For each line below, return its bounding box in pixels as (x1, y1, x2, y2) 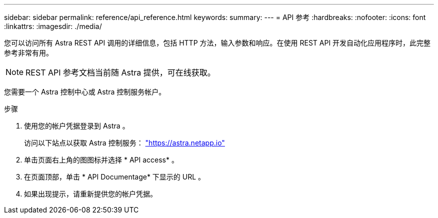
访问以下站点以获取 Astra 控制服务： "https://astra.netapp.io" (24, 138, 225, 147)
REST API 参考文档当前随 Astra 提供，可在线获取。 (25, 67, 215, 77)
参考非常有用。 (4, 48, 53, 57)
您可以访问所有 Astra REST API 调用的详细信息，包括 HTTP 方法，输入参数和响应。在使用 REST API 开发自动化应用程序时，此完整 (4, 38, 431, 47)
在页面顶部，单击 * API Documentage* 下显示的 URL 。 (24, 172, 205, 181)
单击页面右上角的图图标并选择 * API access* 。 (24, 155, 178, 164)
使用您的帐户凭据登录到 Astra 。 (24, 121, 129, 130)
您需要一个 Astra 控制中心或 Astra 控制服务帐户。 (4, 87, 166, 96)
